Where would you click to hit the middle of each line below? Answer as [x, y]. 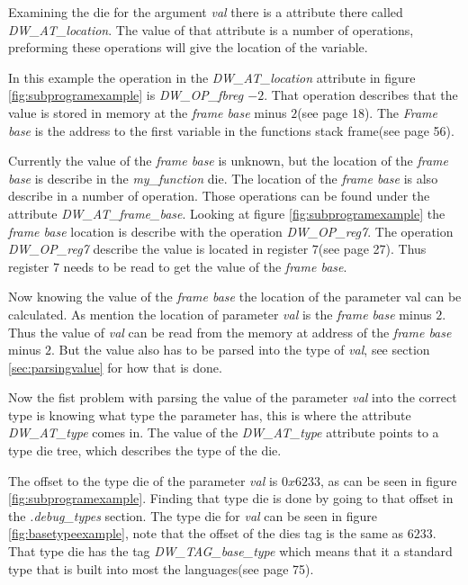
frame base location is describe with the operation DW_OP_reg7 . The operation [231, 231]
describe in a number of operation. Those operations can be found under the [219, 196]
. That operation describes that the [361, 95]
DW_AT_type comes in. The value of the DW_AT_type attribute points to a [224, 432]
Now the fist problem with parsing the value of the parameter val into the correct [233, 397]
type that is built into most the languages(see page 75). [161, 568]
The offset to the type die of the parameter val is [143, 480]
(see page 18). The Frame [367, 112]
